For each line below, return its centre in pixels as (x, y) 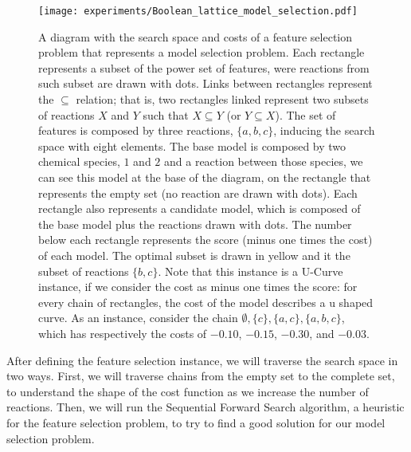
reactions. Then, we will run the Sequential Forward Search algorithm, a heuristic (205, 407)
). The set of (305, 114)
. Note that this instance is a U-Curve (251, 271)
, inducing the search (324, 130)
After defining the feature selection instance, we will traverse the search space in (202, 360)
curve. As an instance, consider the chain (138, 318)
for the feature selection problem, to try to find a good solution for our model (196, 422)
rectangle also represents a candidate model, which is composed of (200, 208)
